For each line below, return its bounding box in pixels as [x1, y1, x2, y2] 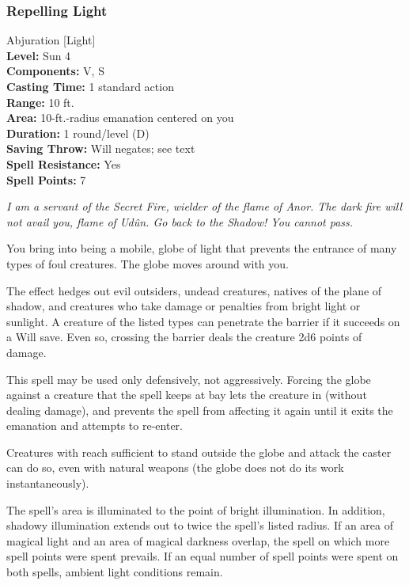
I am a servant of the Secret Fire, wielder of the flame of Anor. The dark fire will [6, 198, 403, 215]
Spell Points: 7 [6, 171, 86, 188]
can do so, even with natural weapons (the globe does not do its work [6, 459, 344, 476]
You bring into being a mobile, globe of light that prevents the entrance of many [6, 240, 397, 256]
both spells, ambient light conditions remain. [6, 564, 223, 580]
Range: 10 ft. [6, 93, 74, 110]
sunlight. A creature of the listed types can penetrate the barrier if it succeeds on [6, 313, 400, 329]
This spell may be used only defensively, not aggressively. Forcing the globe [6, 370, 371, 387]
